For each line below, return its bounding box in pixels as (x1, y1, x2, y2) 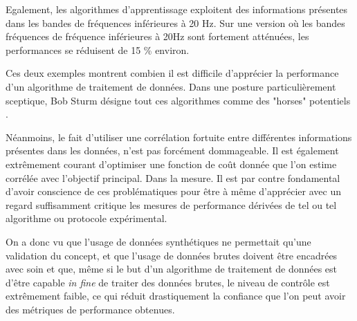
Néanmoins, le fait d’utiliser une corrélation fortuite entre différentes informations (6, 129, 352, 144)
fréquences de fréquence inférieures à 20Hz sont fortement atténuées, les (6, 29, 309, 44)
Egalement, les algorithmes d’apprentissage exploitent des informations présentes (6, 2, 348, 16)
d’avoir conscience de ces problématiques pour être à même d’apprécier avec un (6, 184, 341, 199)
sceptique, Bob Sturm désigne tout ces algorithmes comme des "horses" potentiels (6, 93, 351, 107)
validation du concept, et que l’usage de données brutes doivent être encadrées (6, 248, 338, 262)
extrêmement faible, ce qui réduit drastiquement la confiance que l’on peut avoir (6, 288, 346, 303)
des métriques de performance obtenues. (6, 302, 175, 316)
